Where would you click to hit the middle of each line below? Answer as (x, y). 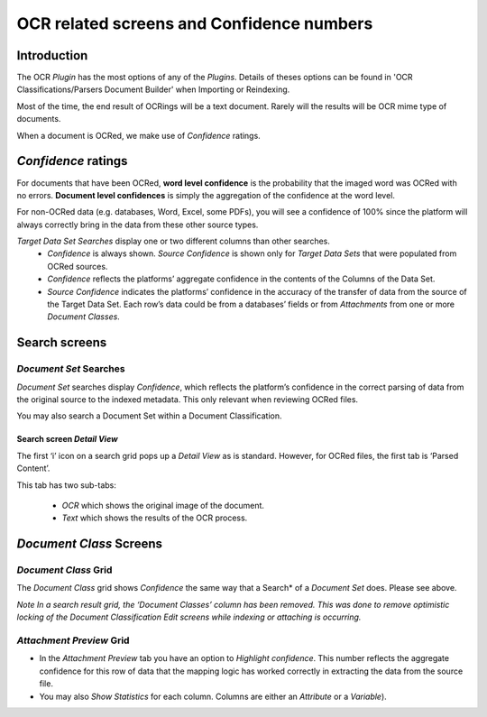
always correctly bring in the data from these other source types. (138, 225)
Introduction (52, 55)
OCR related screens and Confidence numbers (195, 23)
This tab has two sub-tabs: (67, 485)
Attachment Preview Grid (73, 640)
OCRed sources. (78, 266)
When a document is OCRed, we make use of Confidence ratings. (138, 135)
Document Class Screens (89, 544)
